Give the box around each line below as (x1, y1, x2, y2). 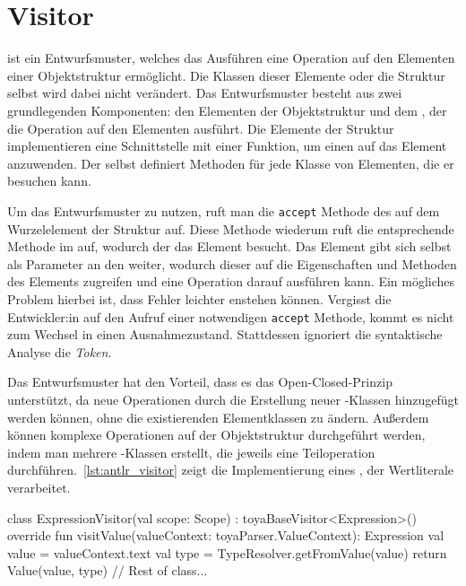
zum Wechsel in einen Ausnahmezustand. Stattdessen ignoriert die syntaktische (7, 325, 443, 344)
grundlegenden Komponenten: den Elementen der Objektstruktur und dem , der (7, 101, 447, 119)
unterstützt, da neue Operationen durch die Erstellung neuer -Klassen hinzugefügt (7, 389, 459, 408)
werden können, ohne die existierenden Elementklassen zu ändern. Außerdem (7, 407, 429, 426)
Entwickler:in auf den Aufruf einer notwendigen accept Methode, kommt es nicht (7, 307, 454, 326)
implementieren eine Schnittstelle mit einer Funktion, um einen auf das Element (7, 136, 447, 155)
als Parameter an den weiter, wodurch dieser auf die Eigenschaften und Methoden (7, 254, 457, 273)
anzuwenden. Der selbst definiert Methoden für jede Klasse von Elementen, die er (7, 153, 454, 172)
